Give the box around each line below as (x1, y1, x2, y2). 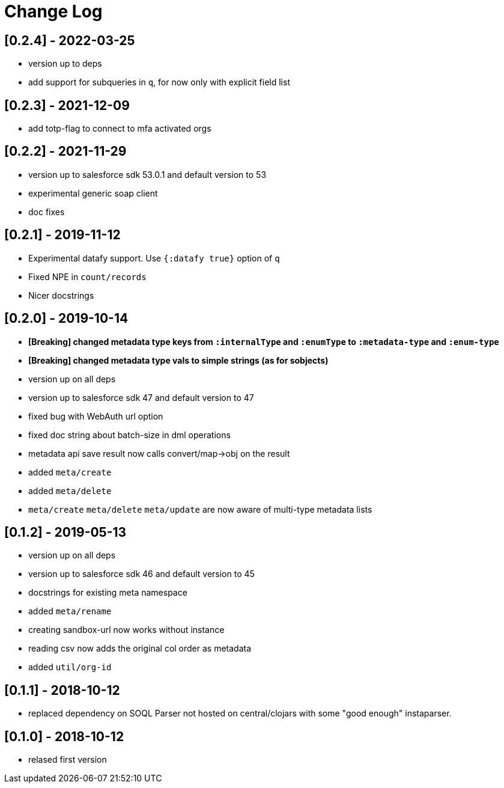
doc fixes (28, 206, 65, 217)
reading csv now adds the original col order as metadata (28, 643, 252, 654)
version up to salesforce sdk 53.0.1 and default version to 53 (28, 169, 267, 180)
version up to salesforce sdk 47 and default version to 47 (28, 392, 254, 403)
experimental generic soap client (28, 188, 158, 198)
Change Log (4, 1, 103, 22)
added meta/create (28, 466, 112, 477)
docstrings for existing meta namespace (28, 587, 187, 598)
